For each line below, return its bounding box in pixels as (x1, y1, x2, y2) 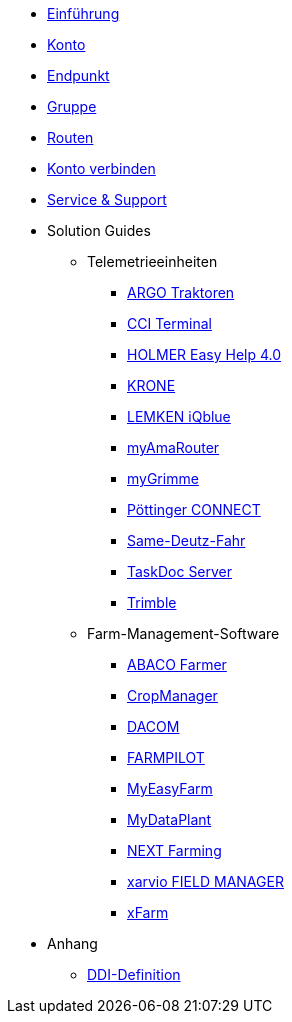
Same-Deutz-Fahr (127, 532, 246, 549)
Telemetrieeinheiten (87, 253, 218, 270)
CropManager (127, 687, 218, 704)
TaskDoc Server (127, 563, 233, 580)
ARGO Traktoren (127, 284, 235, 301)
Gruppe (47, 98, 97, 115)
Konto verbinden (47, 160, 156, 177)
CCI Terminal (127, 315, 212, 332)
